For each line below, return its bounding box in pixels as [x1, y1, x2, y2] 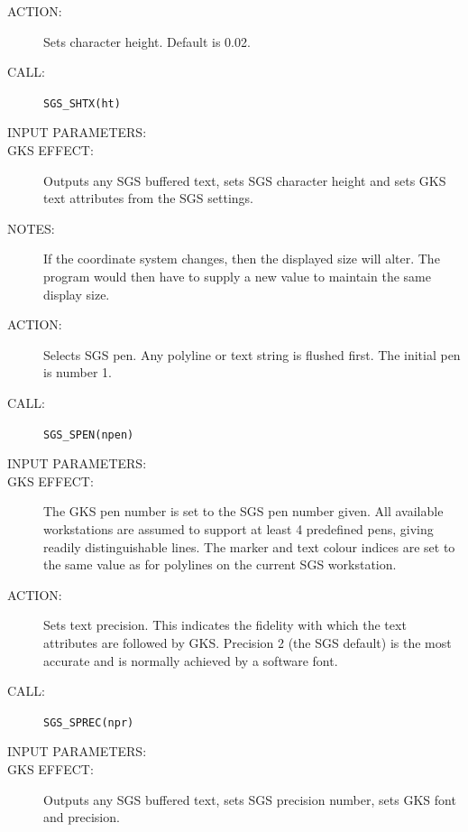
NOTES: [7, 218, 55, 237]
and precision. [43, 808, 120, 827]
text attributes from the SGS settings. [43, 189, 253, 208]
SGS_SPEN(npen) [43, 428, 134, 441]
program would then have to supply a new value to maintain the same [43, 267, 431, 285]
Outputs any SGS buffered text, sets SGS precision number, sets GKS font [43, 790, 456, 809]
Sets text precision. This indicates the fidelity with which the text [43, 615, 407, 634]
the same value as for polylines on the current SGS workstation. [43, 555, 397, 574]
